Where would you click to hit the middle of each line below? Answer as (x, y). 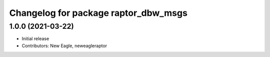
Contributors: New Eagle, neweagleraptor (64, 46)
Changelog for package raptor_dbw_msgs (98, 13)
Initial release (35, 39)
